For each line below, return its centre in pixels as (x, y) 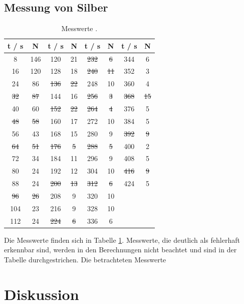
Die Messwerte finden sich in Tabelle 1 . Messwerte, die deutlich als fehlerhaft (122, 240)
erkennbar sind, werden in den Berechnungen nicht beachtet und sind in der (120, 250)
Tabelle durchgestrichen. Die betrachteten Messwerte (85, 259)
